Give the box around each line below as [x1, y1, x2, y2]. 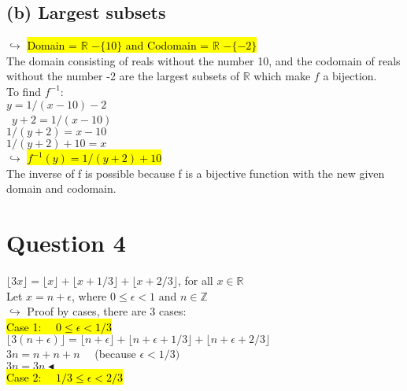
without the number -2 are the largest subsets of [6, 68, 239, 84]
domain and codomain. [6, 180, 117, 197]
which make [253, 68, 311, 84]
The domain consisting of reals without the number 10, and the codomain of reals [6, 52, 401, 68]
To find [6, 83, 41, 99]
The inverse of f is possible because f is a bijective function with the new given [6, 164, 385, 181]
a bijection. [323, 68, 377, 84]
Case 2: [6, 369, 42, 385]
